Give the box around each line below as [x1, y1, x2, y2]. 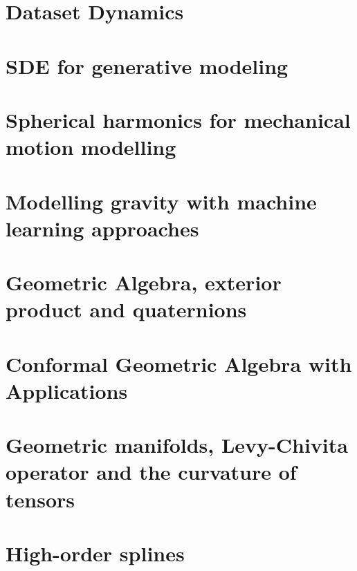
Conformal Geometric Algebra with [6, 349, 352, 377]
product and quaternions [6, 295, 247, 324]
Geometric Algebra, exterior [6, 268, 282, 297]
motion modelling [6, 133, 176, 161]
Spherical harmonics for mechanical [6, 105, 351, 133]
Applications [6, 376, 128, 404]
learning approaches [6, 214, 199, 242]
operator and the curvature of [6, 458, 297, 486]
